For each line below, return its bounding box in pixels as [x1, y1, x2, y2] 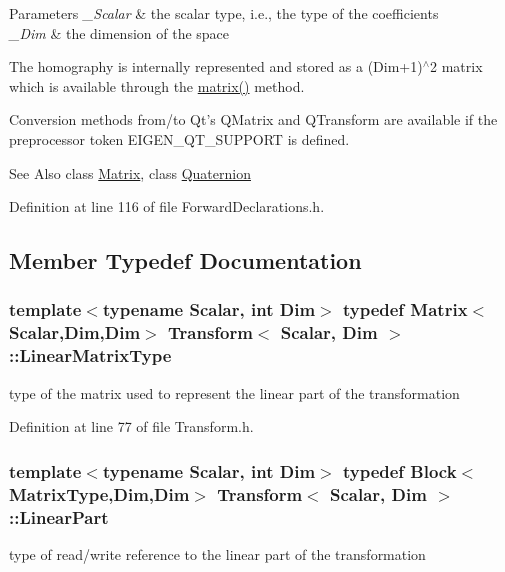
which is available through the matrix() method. [9, 75, 305, 96]
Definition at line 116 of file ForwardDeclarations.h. [9, 196, 325, 217]
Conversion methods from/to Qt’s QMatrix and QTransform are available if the [9, 109, 498, 130]
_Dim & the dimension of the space [9, 22, 230, 43]
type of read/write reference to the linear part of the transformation [9, 543, 426, 564]
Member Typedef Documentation [9, 245, 362, 276]
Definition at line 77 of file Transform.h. [9, 416, 254, 437]
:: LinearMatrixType [9, 343, 172, 368]
